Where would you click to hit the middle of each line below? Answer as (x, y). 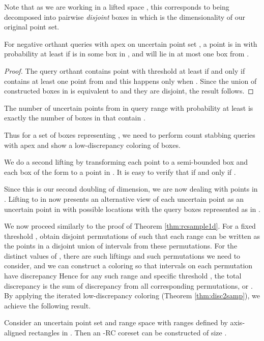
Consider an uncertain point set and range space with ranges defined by (116, 322)
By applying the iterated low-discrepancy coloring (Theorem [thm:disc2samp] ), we (132, 296)
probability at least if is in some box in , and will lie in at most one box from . (127, 54)
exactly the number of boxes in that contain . (75, 118)
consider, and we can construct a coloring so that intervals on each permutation (128, 266)
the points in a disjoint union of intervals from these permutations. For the (121, 246)
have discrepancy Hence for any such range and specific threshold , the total (123, 276)
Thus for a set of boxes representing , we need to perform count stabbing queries (130, 134)
